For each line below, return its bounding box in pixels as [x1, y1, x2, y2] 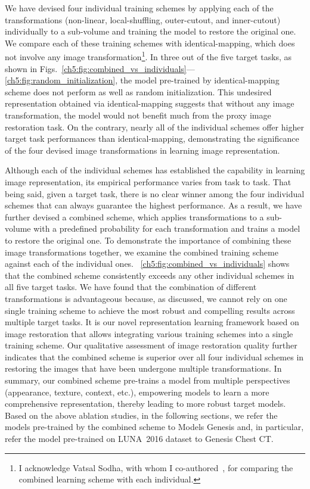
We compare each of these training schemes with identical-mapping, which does [5, 36, 295, 49]
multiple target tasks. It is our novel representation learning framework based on [5, 316, 299, 328]
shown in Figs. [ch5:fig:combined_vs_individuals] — [5, 62, 195, 74]
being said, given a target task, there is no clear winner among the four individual [5, 187, 305, 200]
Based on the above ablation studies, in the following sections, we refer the [5, 409, 278, 421]
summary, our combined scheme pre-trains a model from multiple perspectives [5, 374, 290, 387]
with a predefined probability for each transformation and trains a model [33, 222, 300, 235]
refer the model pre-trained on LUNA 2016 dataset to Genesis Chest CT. [5, 432, 274, 445]
